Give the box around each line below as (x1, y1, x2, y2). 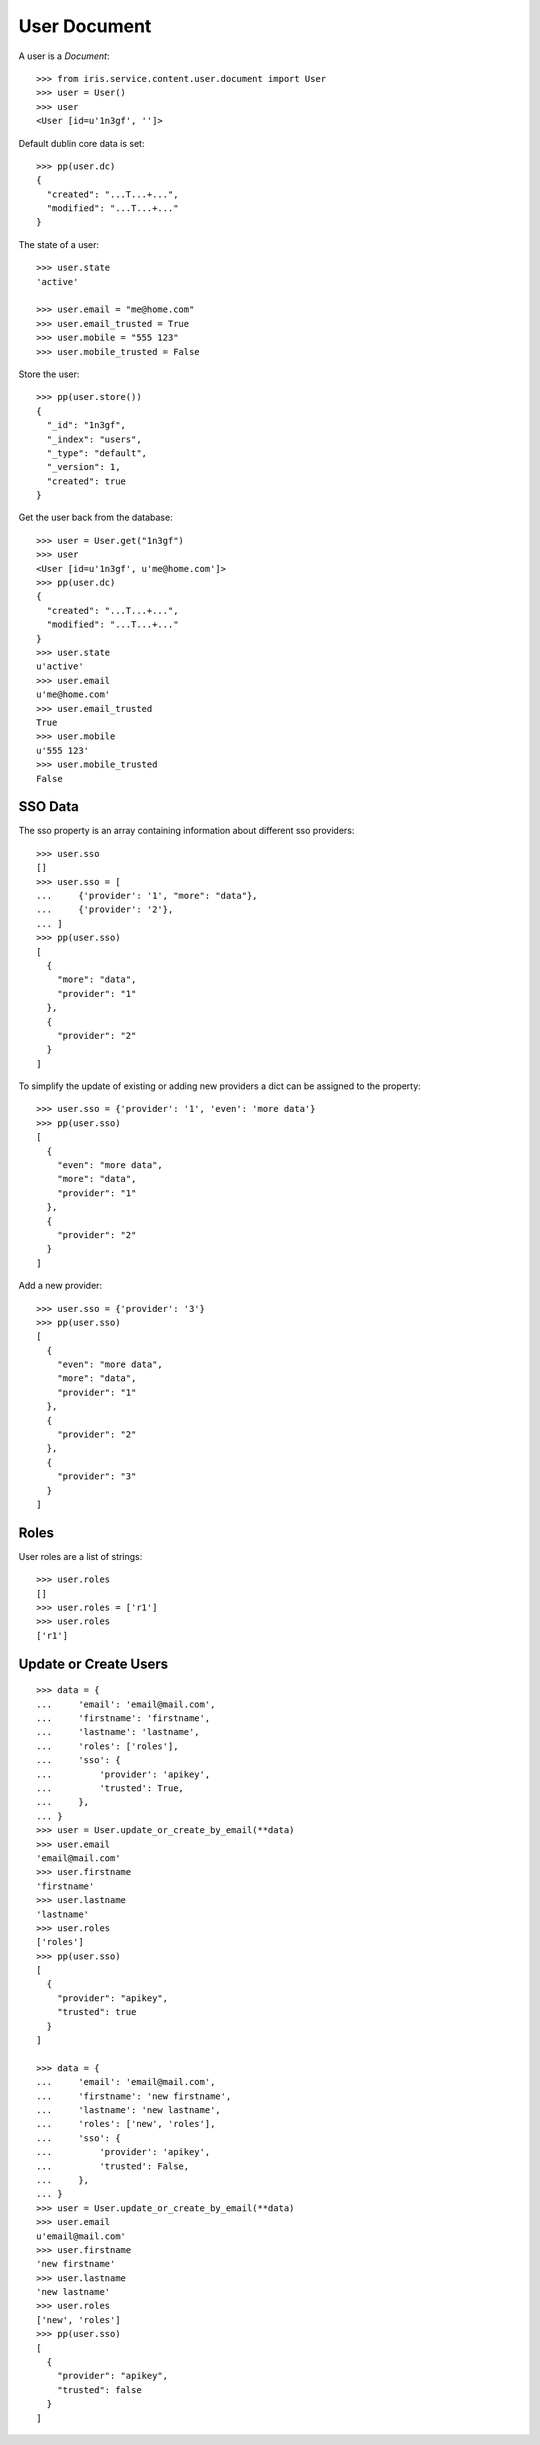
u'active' (36, 661, 84, 672)
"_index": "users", (46, 433, 142, 445)
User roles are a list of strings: (18, 1550, 143, 1562)
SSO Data (18, 798, 79, 815)
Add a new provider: (18, 1280, 103, 1292)
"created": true (46, 475, 127, 487)
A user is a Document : (18, 50, 110, 62)
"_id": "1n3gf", (46, 420, 127, 431)
